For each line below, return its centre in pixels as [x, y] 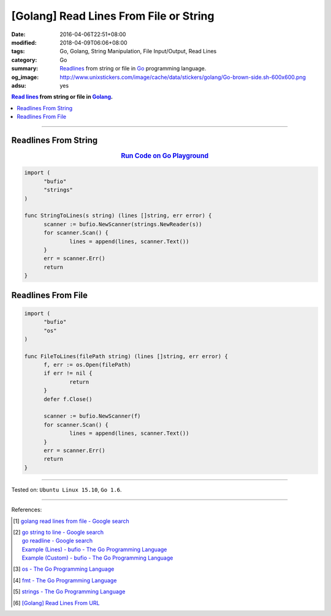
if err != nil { [68, 373]
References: [27, 510]
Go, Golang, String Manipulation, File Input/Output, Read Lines [138, 51]
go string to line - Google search [63, 532]
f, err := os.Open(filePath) [87, 365]
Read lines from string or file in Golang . [62, 97]
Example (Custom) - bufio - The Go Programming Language [97, 558]
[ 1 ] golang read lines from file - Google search [71, 521]
